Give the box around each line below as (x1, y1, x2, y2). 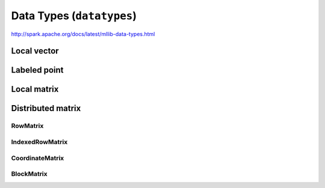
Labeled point (11, 65, 64, 75)
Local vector (11, 46, 60, 56)
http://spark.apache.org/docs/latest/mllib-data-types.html (11, 30, 155, 37)
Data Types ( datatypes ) (11, 9, 137, 22)
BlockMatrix (11, 170, 48, 178)
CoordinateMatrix (11, 154, 64, 162)
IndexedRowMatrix (11, 138, 68, 146)
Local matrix (11, 84, 59, 94)
